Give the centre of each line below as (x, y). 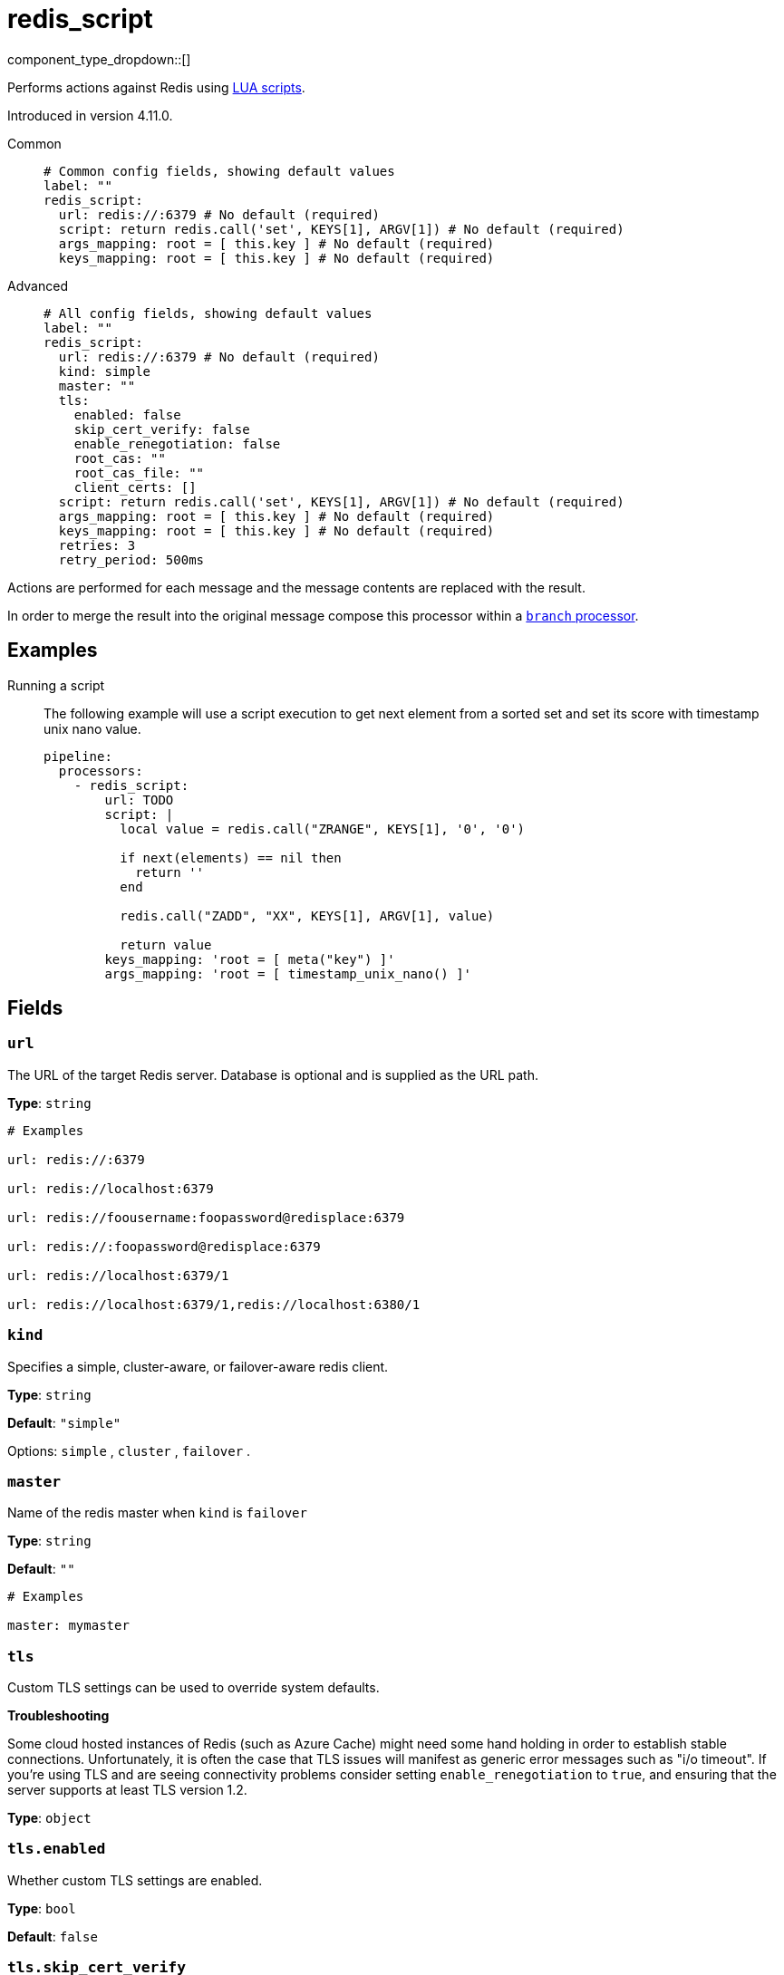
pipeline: (78, 756)
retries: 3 (97, 545)
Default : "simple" (64, 1422)
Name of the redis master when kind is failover (157, 1513)
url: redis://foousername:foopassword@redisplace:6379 (206, 1217)
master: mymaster (68, 1626)
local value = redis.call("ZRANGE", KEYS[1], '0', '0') (323, 829)
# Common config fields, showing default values (219, 171)
